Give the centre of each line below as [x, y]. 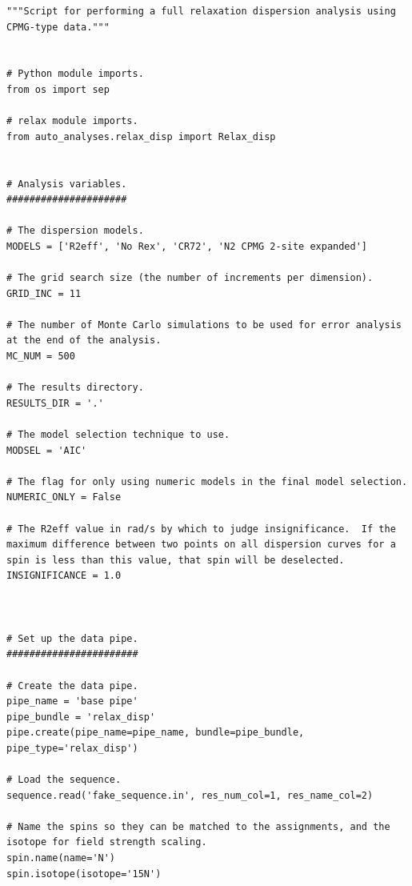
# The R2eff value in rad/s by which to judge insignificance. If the [201, 529]
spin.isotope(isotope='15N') [84, 874]
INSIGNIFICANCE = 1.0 [64, 576]
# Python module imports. [75, 74]
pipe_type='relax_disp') [72, 748]
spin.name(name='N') [61, 858]
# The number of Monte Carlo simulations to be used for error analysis [204, 325]
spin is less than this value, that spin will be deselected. [176, 560]
